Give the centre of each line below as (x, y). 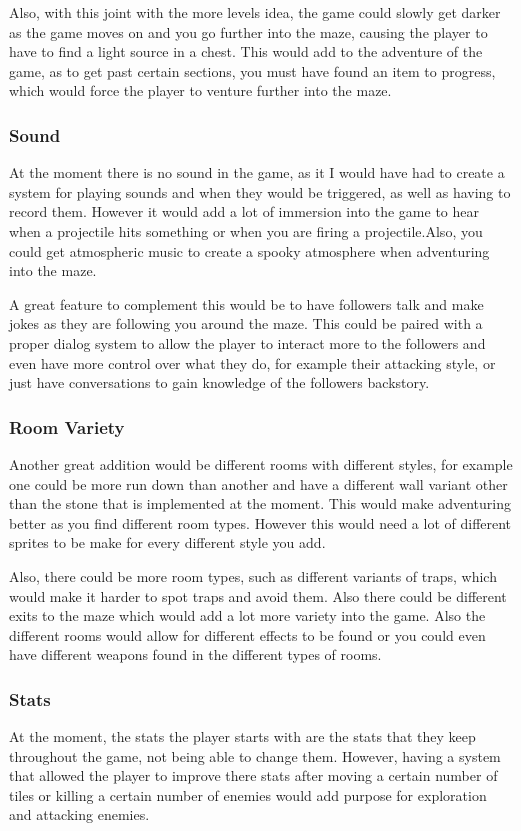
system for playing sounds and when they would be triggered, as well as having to (260, 191)
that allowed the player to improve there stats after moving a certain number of (253, 775)
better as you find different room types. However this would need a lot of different (260, 522)
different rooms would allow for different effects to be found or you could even (247, 634)
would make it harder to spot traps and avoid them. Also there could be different (258, 595)
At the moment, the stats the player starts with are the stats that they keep (242, 736)
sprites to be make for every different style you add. (167, 542)
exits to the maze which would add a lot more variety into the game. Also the (247, 615)
